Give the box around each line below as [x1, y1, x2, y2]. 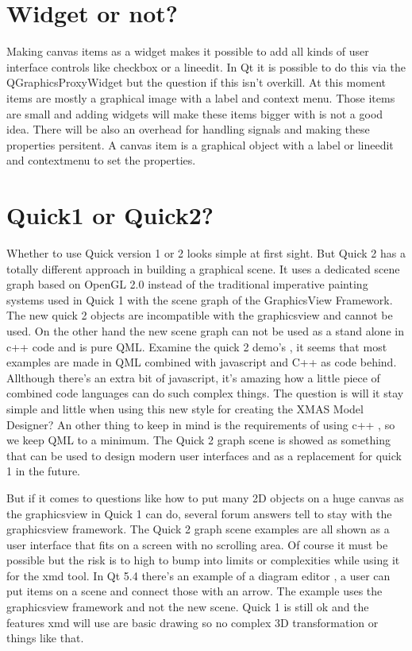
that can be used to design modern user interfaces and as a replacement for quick [6, 447, 402, 463]
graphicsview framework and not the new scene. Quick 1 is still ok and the [6, 599, 369, 615]
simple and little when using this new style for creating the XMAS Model [6, 400, 364, 417]
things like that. [6, 630, 84, 646]
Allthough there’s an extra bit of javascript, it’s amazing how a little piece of [6, 369, 380, 386]
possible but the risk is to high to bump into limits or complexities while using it [6, 552, 400, 568]
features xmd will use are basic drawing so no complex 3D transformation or [6, 614, 379, 630]
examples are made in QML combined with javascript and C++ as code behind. [6, 354, 397, 370]
